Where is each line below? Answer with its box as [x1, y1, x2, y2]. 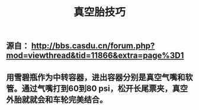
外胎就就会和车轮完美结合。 [6, 95, 108, 105]
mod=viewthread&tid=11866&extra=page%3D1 [6, 51, 184, 61]
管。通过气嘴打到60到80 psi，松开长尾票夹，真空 [6, 83, 188, 93]
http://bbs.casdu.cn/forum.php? [31, 41, 155, 51]
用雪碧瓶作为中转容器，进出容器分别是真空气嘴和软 [6, 72, 193, 82]
